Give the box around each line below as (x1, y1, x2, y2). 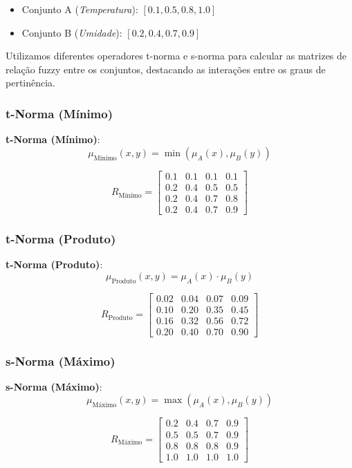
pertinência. (6, 75, 56, 90)
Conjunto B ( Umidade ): (21, 25, 122, 39)
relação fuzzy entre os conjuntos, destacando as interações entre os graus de (6, 62, 326, 76)
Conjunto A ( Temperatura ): (21, 2, 138, 16)
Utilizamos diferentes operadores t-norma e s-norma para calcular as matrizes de (6, 48, 347, 63)
